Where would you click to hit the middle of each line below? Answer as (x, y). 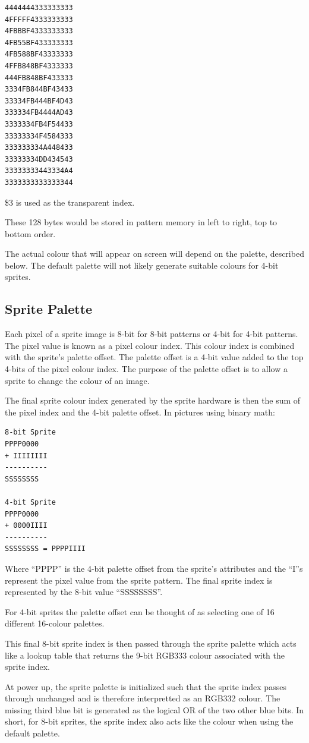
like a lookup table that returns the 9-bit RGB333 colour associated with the (145, 655)
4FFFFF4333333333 (39, 19)
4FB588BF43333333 (39, 54)
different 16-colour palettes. (55, 623)
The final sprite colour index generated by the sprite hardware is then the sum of (153, 400)
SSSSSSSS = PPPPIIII (45, 549)
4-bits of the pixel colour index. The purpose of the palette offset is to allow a (146, 369)
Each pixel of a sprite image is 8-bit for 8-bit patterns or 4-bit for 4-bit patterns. (152, 334)
